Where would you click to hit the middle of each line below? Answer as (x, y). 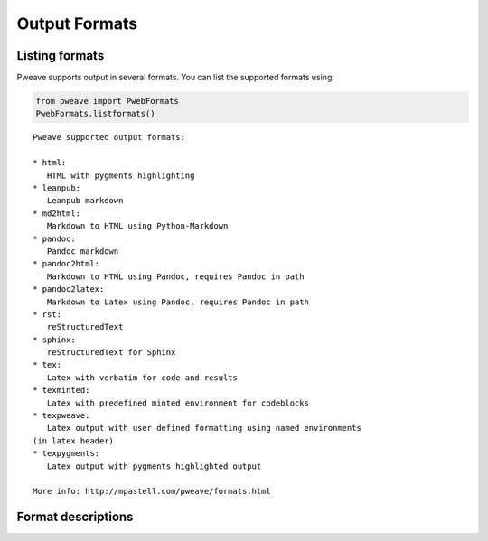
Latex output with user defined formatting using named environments (204, 428)
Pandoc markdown (83, 251)
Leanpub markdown (85, 201)
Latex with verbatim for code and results (142, 378)
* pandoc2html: (66, 264)
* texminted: (61, 390)
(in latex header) (74, 441)
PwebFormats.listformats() (95, 114)
